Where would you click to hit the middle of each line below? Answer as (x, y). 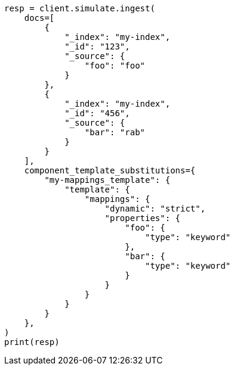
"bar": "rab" (115, 132)
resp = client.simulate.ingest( (80, 8)
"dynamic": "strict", (155, 209)
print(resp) (32, 342)
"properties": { (143, 218)
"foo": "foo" (115, 66)
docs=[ (39, 18)
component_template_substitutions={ (110, 170)
